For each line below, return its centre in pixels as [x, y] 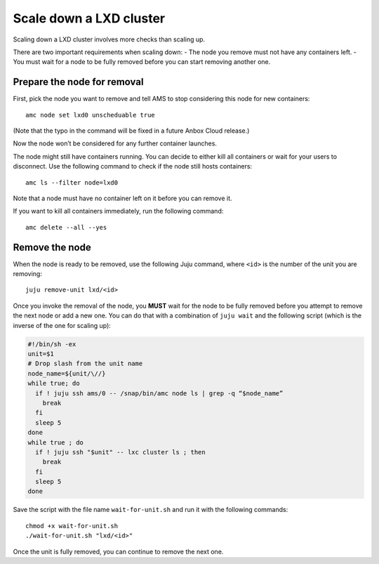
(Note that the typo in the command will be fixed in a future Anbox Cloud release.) [131, 131]
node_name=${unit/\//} [67, 373]
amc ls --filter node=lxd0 [72, 182]
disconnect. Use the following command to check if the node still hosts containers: [133, 166]
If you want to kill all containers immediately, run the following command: [118, 211]
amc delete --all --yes [66, 227]
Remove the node [52, 247]
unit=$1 [41, 354]
